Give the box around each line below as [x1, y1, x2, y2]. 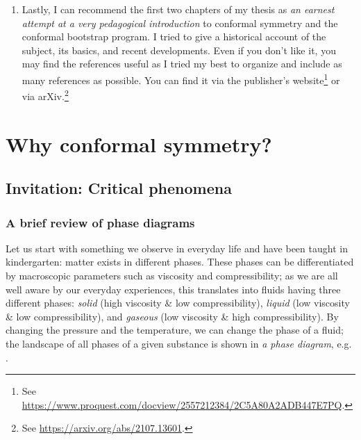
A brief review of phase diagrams [6, 213, 195, 231]
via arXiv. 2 [22, 87, 69, 103]
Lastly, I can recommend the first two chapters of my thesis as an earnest [22, 2, 335, 16]
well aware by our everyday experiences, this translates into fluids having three [6, 282, 341, 296]
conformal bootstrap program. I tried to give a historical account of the [22, 29, 326, 44]
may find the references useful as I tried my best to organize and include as [22, 56, 342, 71]
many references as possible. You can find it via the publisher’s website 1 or [22, 70, 340, 87]
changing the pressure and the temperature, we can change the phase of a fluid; [6, 323, 344, 337]
